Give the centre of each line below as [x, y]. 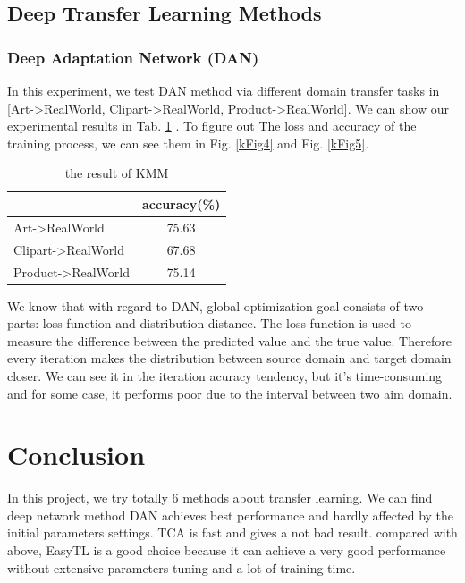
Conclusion [76, 455]
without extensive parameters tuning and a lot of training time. [182, 567]
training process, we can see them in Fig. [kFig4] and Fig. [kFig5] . [188, 143]
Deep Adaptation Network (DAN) [133, 57]
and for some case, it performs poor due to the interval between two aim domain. [230, 393]
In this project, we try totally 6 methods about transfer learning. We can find [220, 498]
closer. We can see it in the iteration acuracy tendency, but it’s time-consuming [225, 375]
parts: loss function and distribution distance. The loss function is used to [209, 323]
